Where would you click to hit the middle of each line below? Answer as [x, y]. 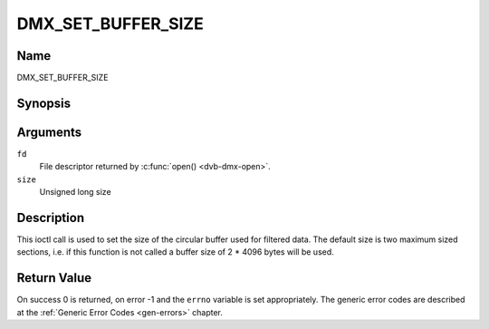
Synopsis [44, 103]
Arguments [49, 132]
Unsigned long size [76, 192]
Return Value [54, 278]
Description [51, 218]
